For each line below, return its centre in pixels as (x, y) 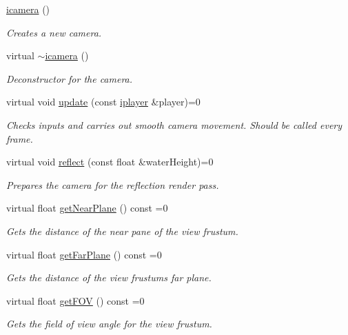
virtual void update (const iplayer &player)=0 (103, 102)
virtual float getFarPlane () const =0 (84, 254)
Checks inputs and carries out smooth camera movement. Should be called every (174, 124)
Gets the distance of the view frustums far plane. (109, 277)
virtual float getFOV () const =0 (75, 300)
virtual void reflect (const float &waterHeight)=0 (110, 162)
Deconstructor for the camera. (70, 78)
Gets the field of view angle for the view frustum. (109, 324)
